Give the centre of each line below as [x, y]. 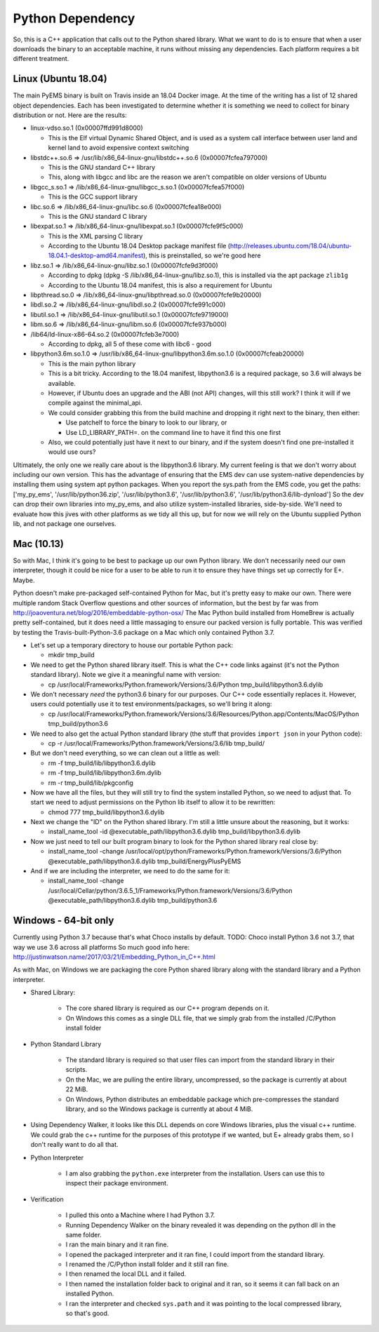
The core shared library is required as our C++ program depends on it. [167, 1008]
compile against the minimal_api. [95, 403]
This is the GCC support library [93, 197]
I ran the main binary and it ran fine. [117, 1244]
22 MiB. [77, 1089]
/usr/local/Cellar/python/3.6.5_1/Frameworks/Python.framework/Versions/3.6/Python [170, 890]
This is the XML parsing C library [95, 236]
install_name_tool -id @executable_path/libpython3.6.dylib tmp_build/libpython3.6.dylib [174, 832]
